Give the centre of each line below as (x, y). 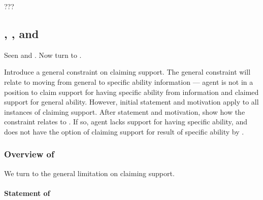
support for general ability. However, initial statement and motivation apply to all (131, 102)
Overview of (29, 154)
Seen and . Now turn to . (43, 55)
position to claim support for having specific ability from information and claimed (131, 92)
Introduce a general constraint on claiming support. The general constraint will (127, 72)
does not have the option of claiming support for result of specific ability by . (124, 131)
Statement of (27, 193)
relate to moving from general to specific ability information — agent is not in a (129, 81)
